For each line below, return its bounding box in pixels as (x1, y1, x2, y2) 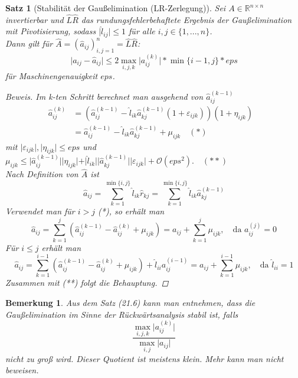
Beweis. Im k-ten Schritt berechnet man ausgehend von (5, 90, 204, 102)
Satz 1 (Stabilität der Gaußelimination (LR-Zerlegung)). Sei (5, 2, 226, 14)
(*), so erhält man (98, 205, 165, 217)
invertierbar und (5, 13, 64, 25)
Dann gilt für (5, 37, 53, 50)
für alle (129, 25, 155, 37)
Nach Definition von (5, 168, 78, 180)
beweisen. (5, 364, 39, 376)
